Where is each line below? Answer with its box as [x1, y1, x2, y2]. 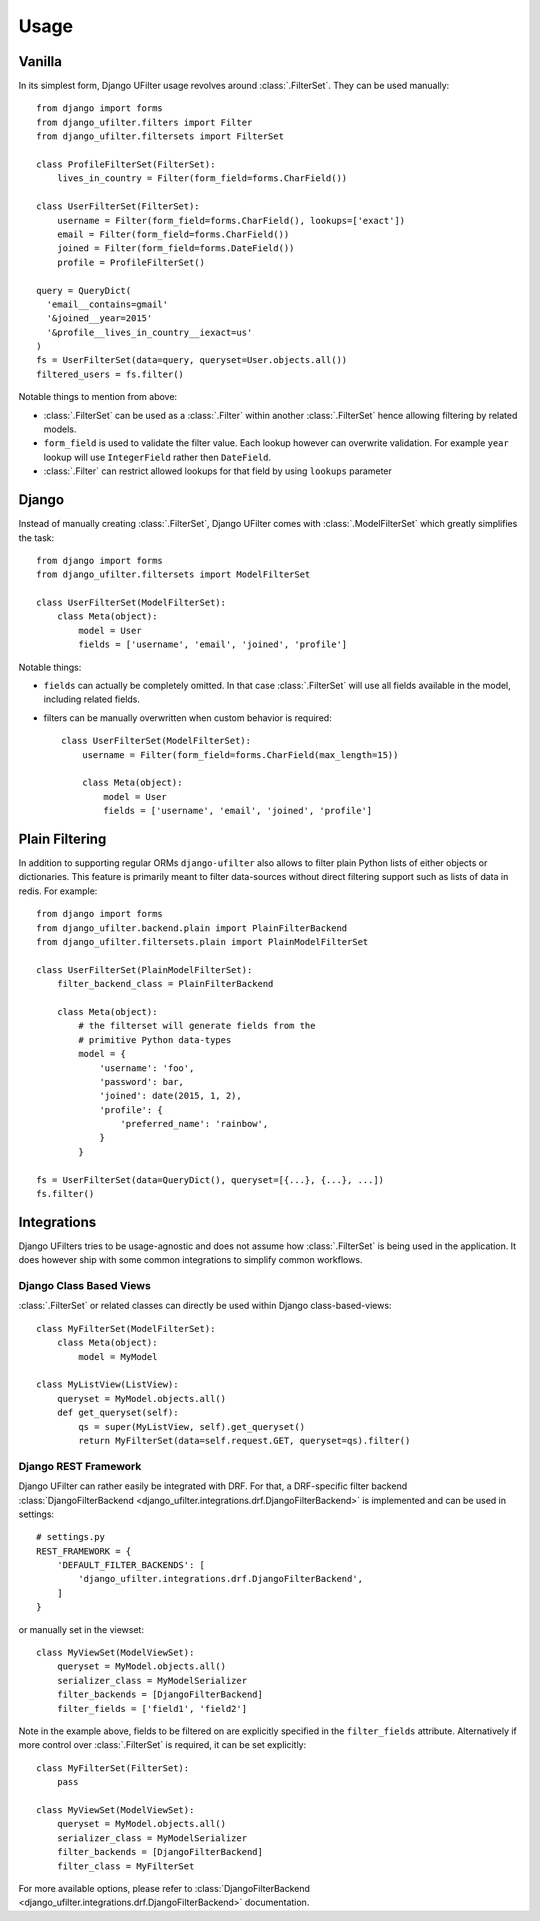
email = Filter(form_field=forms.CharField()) [56, 228, 290, 240]
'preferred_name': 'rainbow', [120, 1118, 269, 1130]
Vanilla [18, 53, 62, 70]
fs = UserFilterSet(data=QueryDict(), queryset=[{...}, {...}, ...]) [36, 1174, 385, 1185]
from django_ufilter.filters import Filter [36, 116, 253, 128]
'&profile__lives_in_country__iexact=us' [46, 326, 253, 338]
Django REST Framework [18, 1459, 142, 1473]
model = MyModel [78, 1351, 158, 1362]
